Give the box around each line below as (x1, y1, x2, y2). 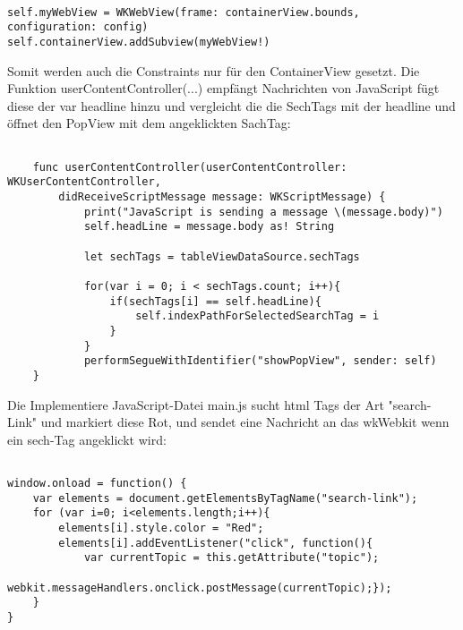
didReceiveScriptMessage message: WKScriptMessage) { (58, 190, 386, 203)
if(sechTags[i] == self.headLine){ (109, 294, 322, 308)
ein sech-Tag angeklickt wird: (7, 430, 167, 448)
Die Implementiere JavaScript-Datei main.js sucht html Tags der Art (7, 395, 384, 413)
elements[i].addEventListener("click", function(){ (58, 536, 373, 549)
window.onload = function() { (7, 476, 187, 490)
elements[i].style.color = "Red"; (58, 521, 264, 534)
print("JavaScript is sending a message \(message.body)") (83, 205, 443, 218)
